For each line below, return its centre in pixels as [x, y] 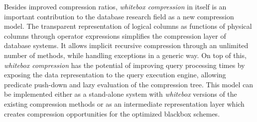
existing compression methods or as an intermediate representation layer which [124, 103]
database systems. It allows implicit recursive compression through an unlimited [126, 45]
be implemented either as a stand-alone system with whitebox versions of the [121, 94]
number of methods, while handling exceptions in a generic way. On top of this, [125, 55]
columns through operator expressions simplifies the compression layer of [115, 35]
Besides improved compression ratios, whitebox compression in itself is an [115, 6]
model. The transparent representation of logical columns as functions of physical [128, 26]
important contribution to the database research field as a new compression [119, 16]
